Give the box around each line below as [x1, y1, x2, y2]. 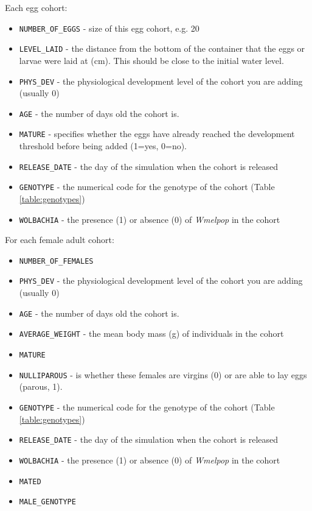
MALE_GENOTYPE [19, 498, 76, 507]
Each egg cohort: [5, 1, 68, 13]
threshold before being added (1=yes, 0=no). [19, 139, 187, 152]
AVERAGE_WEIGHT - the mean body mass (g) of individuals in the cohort [19, 327, 284, 340]
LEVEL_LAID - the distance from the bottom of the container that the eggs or [19, 42, 305, 55]
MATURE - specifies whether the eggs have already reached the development [19, 127, 295, 140]
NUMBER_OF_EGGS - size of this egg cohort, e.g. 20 [19, 21, 199, 34]
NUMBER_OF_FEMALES [19, 256, 94, 266]
